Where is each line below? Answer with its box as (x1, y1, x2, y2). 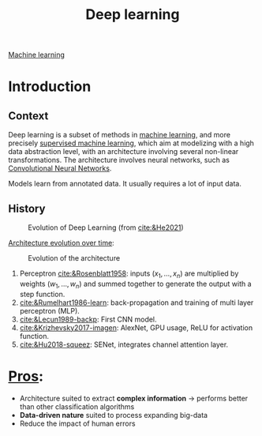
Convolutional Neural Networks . (8, 163, 112, 173)
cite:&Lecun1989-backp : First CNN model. (19, 314, 157, 324)
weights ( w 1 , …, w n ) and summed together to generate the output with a (19, 279, 252, 290)
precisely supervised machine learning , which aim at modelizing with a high (8, 138, 255, 148)
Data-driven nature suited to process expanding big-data (19, 410, 208, 419)
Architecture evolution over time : (8, 239, 114, 247)
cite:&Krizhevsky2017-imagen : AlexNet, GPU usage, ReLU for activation (19, 322, 253, 333)
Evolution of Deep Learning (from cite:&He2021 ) (28, 223, 184, 232)
